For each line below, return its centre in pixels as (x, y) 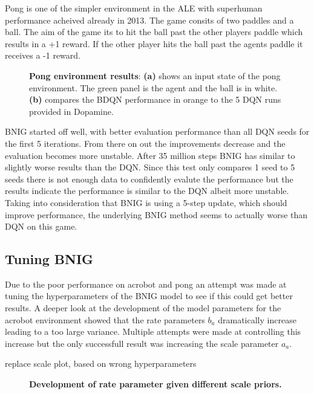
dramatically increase (257, 319)
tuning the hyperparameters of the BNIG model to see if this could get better (149, 296)
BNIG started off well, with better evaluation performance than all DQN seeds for (157, 131)
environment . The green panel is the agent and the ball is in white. (153, 87)
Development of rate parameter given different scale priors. (155, 384)
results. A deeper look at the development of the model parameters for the (143, 308)
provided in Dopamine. (71, 111)
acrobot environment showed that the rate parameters (105, 319)
